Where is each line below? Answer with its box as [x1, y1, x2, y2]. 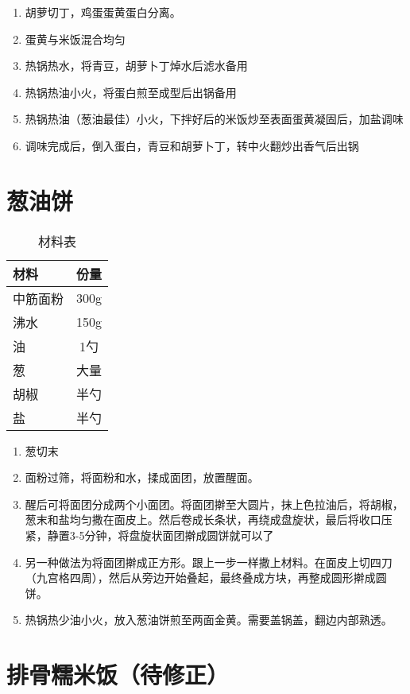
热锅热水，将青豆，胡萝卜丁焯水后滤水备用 [25, 57, 248, 74]
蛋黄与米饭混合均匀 [25, 30, 126, 47]
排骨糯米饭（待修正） [6, 658, 230, 691]
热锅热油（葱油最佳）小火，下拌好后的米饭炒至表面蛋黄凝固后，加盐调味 [25, 110, 404, 127]
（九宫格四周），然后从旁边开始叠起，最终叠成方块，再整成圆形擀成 [25, 569, 376, 586]
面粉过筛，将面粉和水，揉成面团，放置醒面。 [25, 469, 259, 486]
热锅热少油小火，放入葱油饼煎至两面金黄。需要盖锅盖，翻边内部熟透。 [25, 611, 393, 628]
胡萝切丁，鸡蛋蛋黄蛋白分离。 [25, 4, 181, 20]
